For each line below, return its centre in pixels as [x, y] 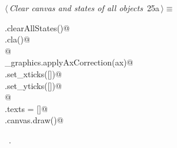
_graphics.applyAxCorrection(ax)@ [69, 62]
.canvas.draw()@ [34, 120]
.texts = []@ [26, 108]
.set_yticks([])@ [33, 85]
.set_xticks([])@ [33, 73]
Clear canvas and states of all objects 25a [84, 8]
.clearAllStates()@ [37, 27]
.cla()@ [17, 39]
